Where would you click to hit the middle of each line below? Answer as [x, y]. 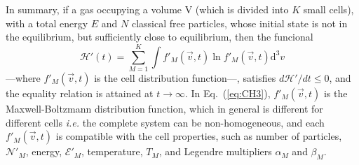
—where [23, 77]
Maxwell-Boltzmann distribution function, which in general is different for [164, 108]
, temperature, [112, 151]
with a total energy [47, 23]
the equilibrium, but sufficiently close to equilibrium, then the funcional [160, 37]
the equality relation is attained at [80, 93]
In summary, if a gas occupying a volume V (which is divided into [147, 9]
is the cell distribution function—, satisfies [185, 77]
